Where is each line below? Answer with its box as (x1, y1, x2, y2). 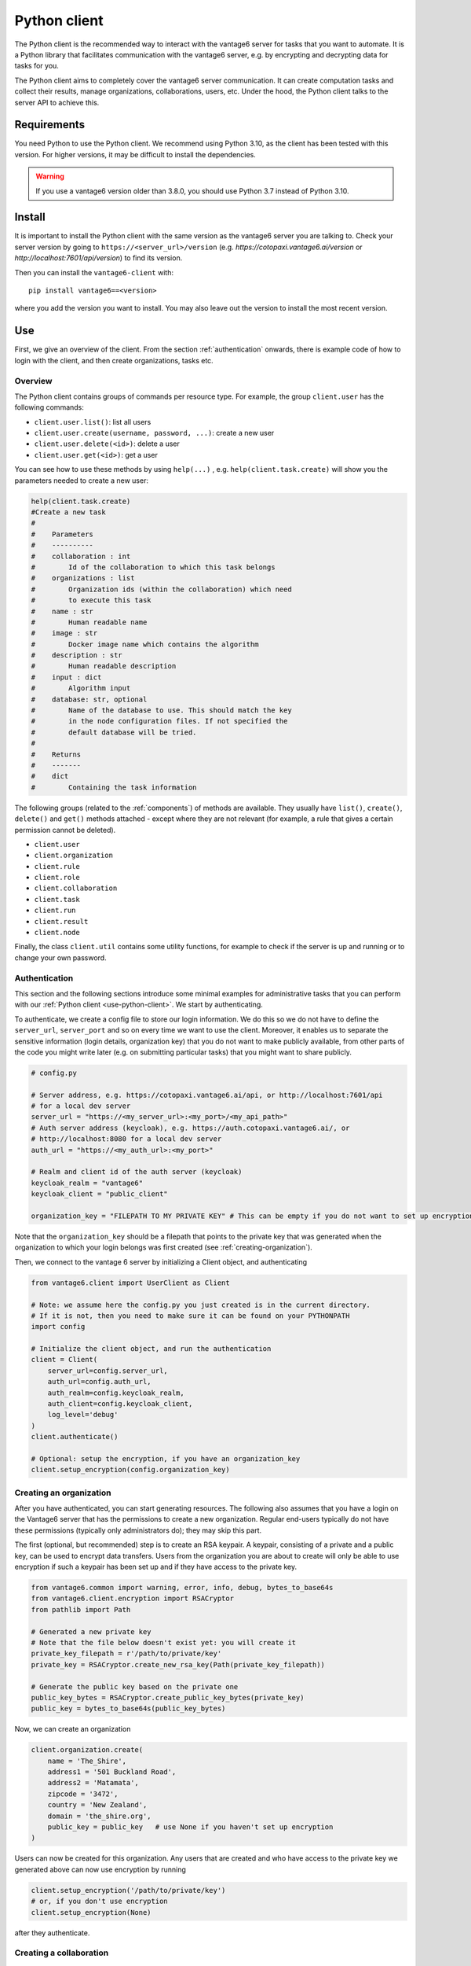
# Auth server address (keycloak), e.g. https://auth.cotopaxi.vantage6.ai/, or (31, 1123, 350, 1132)
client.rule (34, 862, 80, 871)
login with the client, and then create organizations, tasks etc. (14, 355, 214, 365)
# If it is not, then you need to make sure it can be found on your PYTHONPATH (31, 1311, 350, 1320)
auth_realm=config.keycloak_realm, (47, 1388, 184, 1397)
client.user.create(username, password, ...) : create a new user (34, 429, 275, 438)
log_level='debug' (47, 1410, 119, 1419)
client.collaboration (34, 884, 118, 893)
